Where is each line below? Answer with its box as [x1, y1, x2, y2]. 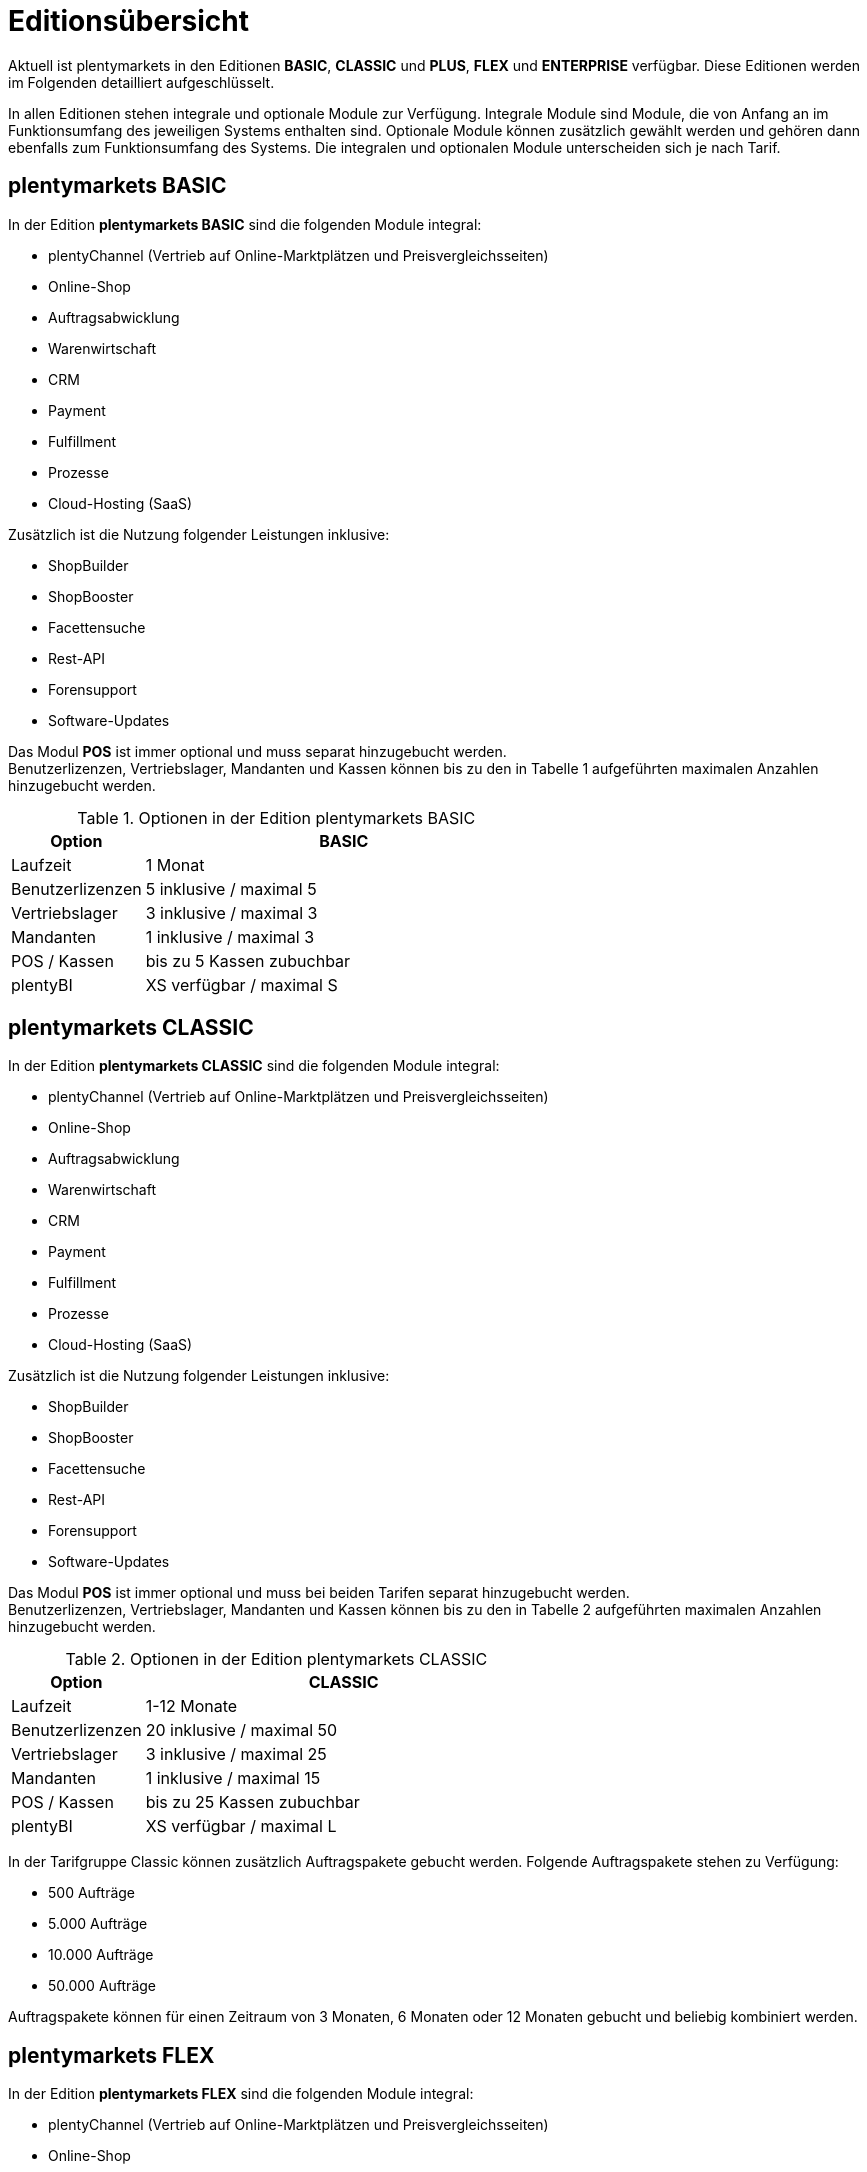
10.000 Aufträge [48, 1946, 154, 1964]
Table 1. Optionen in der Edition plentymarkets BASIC [77, 807, 476, 828]
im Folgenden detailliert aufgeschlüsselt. [8, 73, 275, 91]
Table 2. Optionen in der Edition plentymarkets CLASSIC [65, 1649, 488, 1670]
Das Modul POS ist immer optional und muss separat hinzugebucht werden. [8, 742, 507, 760]
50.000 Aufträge [48, 1977, 156, 1995]
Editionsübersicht [8, 4, 249, 38]
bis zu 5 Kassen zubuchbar [145, 950, 351, 971]
